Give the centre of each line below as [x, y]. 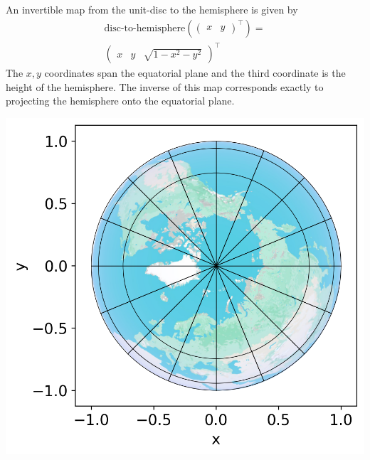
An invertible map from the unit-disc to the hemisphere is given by [152, 9]
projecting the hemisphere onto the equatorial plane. [120, 101]
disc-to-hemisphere [145, 28]
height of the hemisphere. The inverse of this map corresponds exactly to [165, 86]
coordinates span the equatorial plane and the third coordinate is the [195, 73]
